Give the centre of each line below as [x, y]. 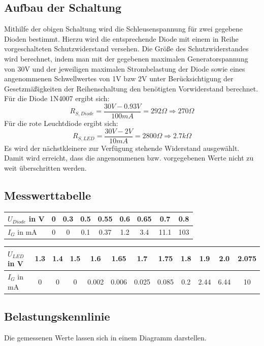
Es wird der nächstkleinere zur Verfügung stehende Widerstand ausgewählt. [122, 148]
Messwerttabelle [48, 195]
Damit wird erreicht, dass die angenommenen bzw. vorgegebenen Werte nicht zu [129, 158]
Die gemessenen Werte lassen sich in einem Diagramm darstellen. [105, 337]
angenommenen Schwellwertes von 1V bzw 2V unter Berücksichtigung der [119, 78]
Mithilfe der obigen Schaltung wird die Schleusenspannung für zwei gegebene [124, 29]
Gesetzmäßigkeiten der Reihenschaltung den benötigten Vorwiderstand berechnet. [131, 88]
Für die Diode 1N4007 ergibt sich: [57, 98]
